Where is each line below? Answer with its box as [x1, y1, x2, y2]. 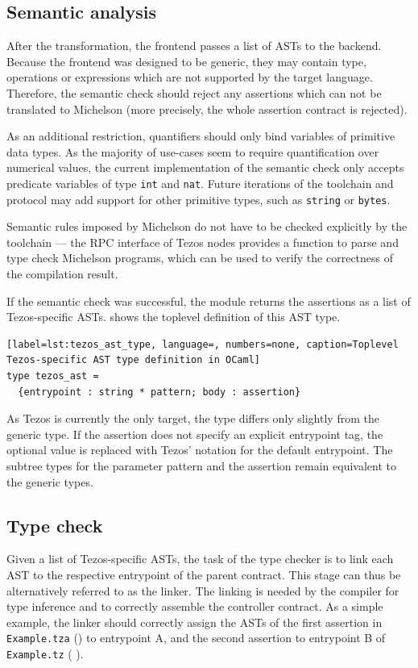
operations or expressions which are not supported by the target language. [6, 69, 373, 86]
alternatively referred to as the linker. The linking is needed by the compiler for [6, 582, 399, 599]
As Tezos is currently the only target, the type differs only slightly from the [6, 410, 379, 427]
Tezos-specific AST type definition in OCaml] [6, 354, 260, 366]
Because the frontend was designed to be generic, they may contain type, [6, 52, 366, 69]
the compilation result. [6, 265, 118, 282]
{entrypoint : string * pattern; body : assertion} [18, 386, 301, 398]
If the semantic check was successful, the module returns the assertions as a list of [6, 292, 411, 309]
